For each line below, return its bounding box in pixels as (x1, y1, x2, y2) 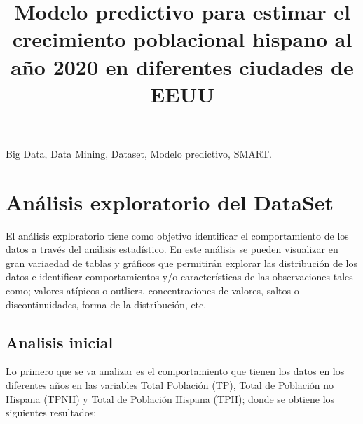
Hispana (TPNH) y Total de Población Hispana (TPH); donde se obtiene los (6, 391, 335, 406)
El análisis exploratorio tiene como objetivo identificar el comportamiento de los (6, 228, 349, 242)
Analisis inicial (6, 331, 114, 353)
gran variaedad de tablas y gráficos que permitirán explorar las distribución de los (6, 255, 358, 270)
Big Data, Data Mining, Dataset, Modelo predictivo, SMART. (6, 146, 272, 160)
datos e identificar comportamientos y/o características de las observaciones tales (6, 269, 353, 284)
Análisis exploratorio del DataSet (6, 187, 334, 216)
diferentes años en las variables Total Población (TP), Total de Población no (6, 378, 334, 392)
